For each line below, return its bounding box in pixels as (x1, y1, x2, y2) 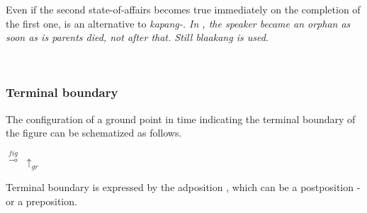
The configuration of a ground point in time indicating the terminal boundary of (6, 111, 356, 126)
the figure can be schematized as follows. (6, 125, 182, 140)
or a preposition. (6, 193, 77, 208)
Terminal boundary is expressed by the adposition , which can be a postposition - (6, 180, 361, 195)
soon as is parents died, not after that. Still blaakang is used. (6, 30, 269, 45)
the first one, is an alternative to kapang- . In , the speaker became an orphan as (6, 16, 351, 30)
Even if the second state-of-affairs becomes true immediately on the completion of (6, 2, 361, 16)
